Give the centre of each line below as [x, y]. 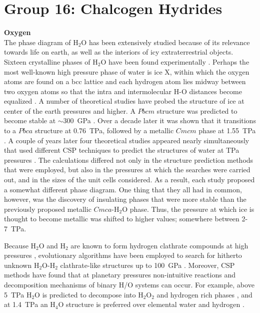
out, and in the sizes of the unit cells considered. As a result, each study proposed [129, 180]
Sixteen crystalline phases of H [51, 61]
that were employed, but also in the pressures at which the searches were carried [127, 170]
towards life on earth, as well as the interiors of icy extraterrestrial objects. [119, 52]
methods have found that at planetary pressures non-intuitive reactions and [120, 275]
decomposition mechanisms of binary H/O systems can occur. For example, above [129, 284]
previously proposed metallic [48, 209]
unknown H [22, 265]
